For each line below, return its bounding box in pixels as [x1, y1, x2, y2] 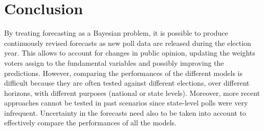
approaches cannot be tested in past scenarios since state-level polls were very [4, 97, 248, 108]
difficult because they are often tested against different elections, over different [4, 77, 250, 88]
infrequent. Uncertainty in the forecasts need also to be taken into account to [4, 107, 246, 118]
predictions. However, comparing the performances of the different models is [4, 67, 243, 78]
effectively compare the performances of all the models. [4, 117, 177, 128]
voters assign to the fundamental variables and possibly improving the [4, 57, 224, 68]
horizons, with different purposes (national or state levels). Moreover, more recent [4, 87, 260, 98]
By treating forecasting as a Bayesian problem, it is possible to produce [4, 28, 228, 38]
